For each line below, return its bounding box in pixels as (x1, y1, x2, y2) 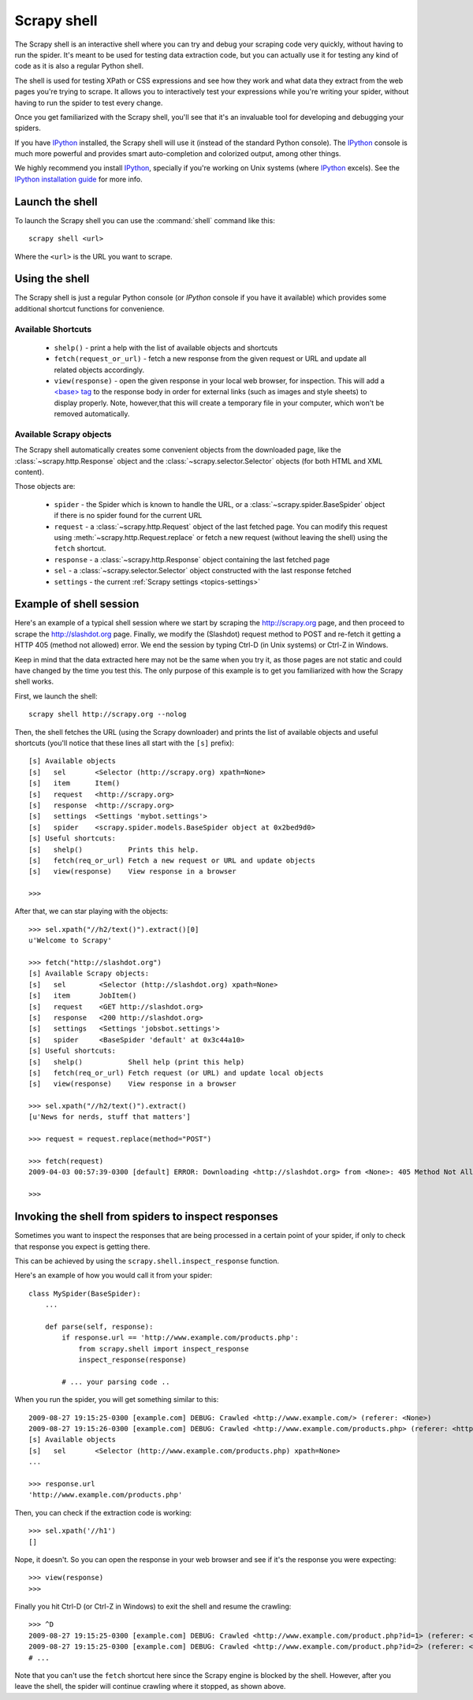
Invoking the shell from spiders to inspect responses (14, 1210, 279, 1224)
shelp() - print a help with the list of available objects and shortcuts (54, 343, 278, 352)
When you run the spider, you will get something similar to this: (14, 1395, 219, 1404)
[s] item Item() (28, 779, 121, 788)
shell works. (14, 677, 54, 686)
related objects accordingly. (54, 365, 145, 375)
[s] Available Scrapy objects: (28, 969, 150, 978)
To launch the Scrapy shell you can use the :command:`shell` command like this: (14, 215, 275, 225)
